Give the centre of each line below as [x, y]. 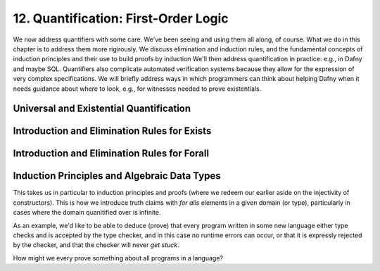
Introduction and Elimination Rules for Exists [112, 131]
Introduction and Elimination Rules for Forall [111, 154]
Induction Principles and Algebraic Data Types [117, 176]
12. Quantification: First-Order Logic [121, 18]
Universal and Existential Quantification [102, 109]
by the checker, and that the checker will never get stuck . [96, 245]
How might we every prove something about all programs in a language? [118, 258]
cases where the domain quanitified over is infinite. [87, 213]
